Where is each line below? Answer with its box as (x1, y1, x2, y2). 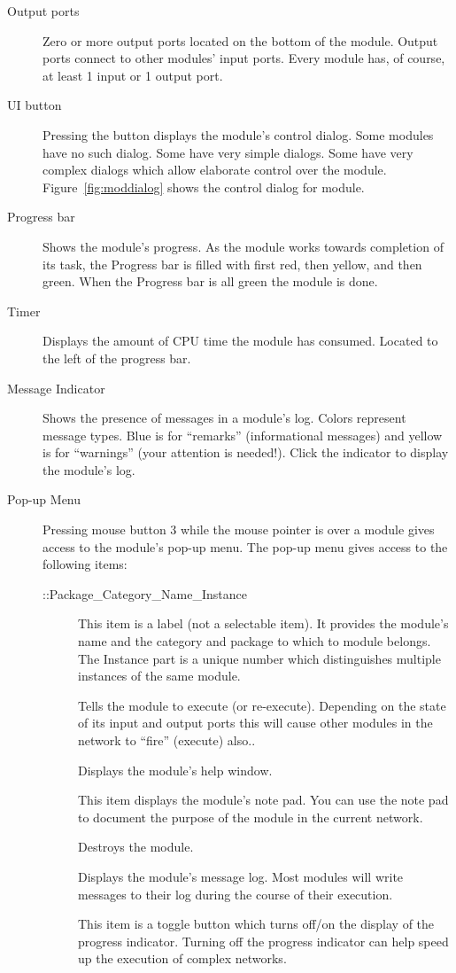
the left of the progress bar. (43, 348, 191, 367)
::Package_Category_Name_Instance (43, 584, 247, 603)
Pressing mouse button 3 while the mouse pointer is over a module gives (43, 520, 435, 539)
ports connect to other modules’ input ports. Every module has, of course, (43, 49, 445, 67)
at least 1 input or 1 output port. (43, 66, 223, 84)
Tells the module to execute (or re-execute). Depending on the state (78, 696, 446, 714)
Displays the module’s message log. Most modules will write (78, 867, 404, 885)
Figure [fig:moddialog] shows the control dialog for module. (43, 177, 365, 196)
